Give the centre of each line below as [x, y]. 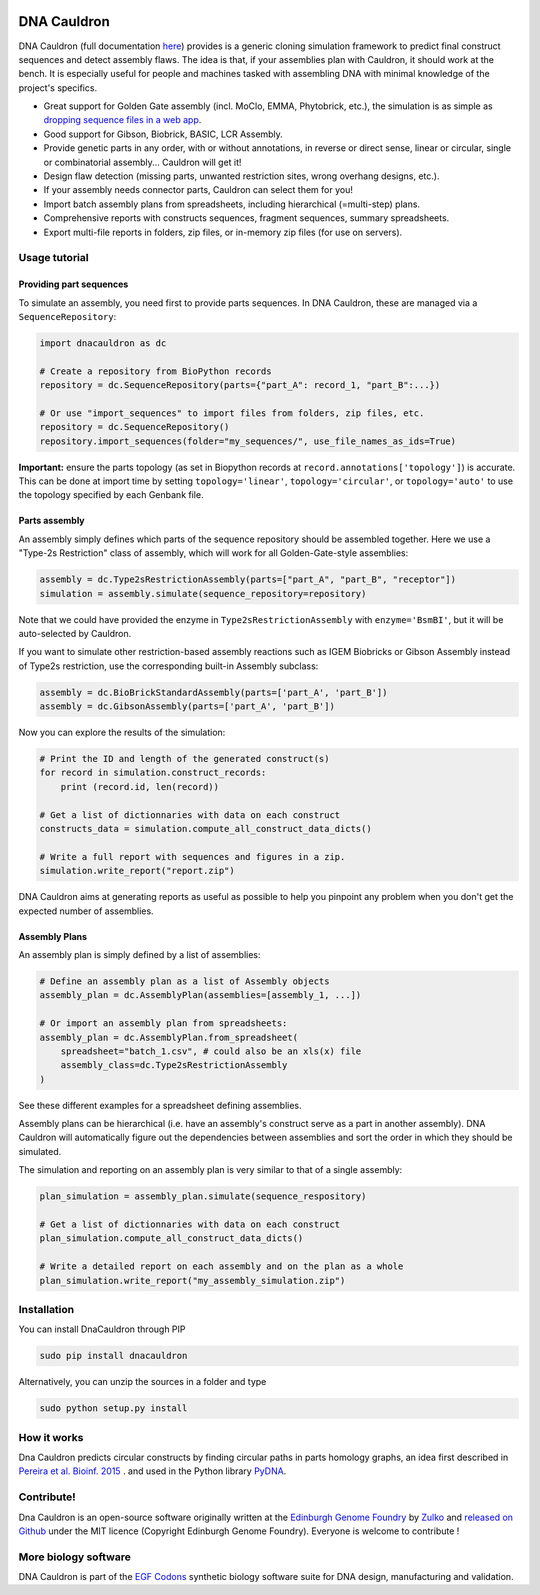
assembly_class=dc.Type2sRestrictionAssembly [174, 1065]
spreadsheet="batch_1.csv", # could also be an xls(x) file [211, 1051]
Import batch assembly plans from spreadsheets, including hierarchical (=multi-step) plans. [231, 204]
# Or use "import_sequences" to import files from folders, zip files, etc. [232, 413]
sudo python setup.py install [113, 1408]
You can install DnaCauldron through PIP [102, 1329]
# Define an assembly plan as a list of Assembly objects [184, 981]
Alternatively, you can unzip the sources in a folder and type [142, 1382]
